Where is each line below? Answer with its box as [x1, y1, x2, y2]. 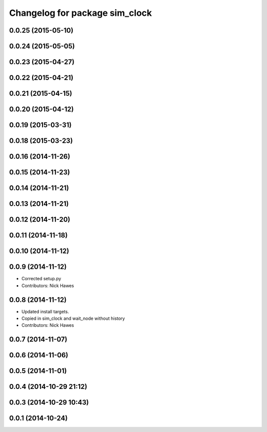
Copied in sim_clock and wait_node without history [21, 315, 125, 321]
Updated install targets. [21, 308, 69, 314]
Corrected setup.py [21, 276, 61, 282]
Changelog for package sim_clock [9, 7, 152, 18]
